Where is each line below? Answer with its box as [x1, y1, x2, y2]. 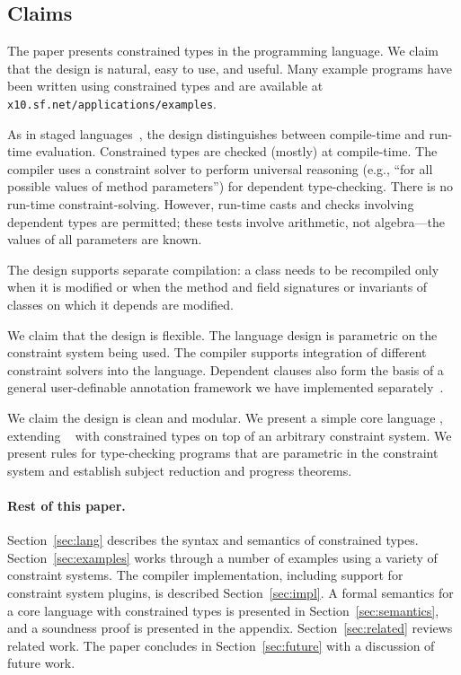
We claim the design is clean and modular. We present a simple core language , [7, 408, 443, 426]
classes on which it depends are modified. [7, 294, 234, 313]
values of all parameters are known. [7, 230, 202, 249]
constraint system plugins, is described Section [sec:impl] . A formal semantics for [7, 583, 454, 601]
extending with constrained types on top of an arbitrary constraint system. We [7, 425, 452, 444]
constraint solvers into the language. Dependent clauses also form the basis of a [7, 360, 444, 379]
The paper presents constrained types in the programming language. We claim [7, 41, 439, 60]
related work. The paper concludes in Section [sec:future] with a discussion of [7, 636, 435, 654]
